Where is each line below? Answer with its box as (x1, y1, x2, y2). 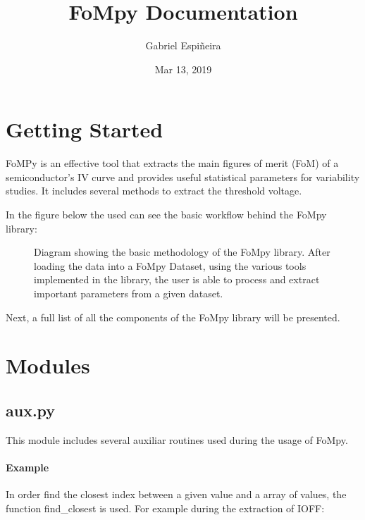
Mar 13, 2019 (154, 61, 212, 76)
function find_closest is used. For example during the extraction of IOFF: (6, 500, 325, 515)
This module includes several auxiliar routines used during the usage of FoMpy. (6, 432, 348, 447)
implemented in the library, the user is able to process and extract (34, 272, 320, 287)
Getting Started (6, 115, 163, 144)
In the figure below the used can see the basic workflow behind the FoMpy (6, 207, 327, 222)
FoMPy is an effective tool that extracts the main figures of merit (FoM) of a (6, 156, 339, 171)
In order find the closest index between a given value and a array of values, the (6, 487, 347, 502)
